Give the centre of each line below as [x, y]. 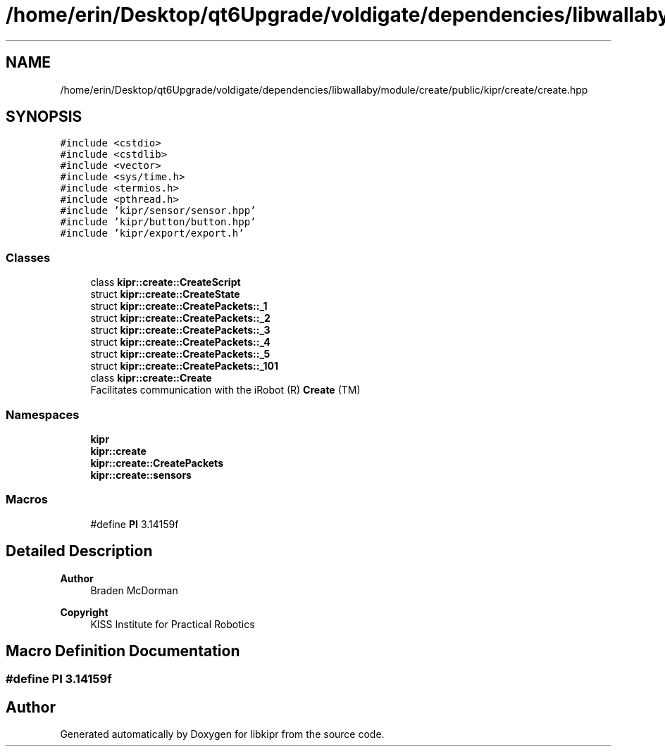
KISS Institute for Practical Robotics [173, 624]
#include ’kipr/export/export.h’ [152, 233]
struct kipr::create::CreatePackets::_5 [180, 354]
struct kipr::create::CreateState [165, 294]
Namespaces [43, 414]
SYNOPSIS [44, 117]
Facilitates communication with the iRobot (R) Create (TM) [225, 390]
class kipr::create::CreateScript [166, 282]
